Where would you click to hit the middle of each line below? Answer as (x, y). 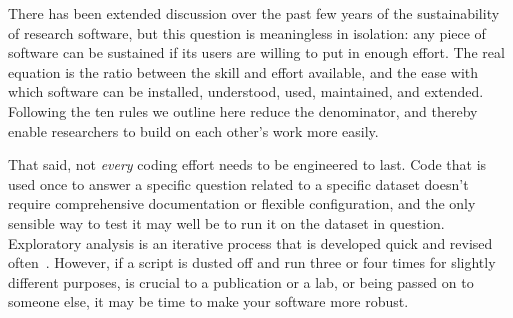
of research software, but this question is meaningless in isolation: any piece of (247, 32)
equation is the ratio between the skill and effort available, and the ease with (243, 71)
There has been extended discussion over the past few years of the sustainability (254, 13)
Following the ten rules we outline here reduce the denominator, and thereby (243, 110)
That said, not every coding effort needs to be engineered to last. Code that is (247, 164)
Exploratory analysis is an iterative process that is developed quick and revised (250, 242)
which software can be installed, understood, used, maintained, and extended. (246, 91)
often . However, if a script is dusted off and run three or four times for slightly (252, 262)
